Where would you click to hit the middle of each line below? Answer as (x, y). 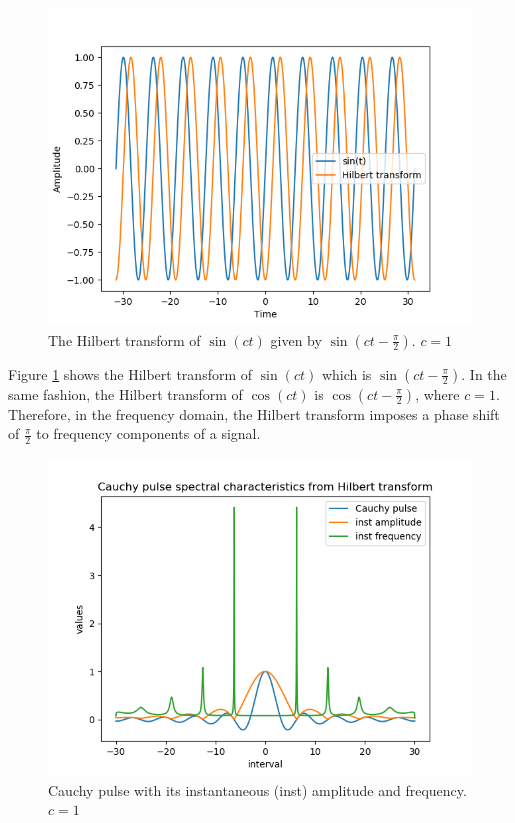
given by (296, 339)
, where (437, 393)
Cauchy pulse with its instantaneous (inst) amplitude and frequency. (257, 789)
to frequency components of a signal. (148, 433)
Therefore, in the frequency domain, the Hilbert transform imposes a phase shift (254, 413)
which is (346, 373)
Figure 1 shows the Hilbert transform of (130, 373)
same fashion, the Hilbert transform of (125, 393)
